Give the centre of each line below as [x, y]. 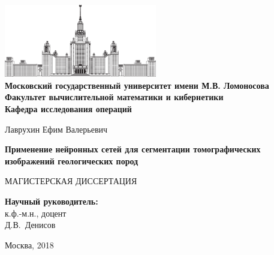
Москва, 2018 [29, 244]
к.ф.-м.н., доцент [36, 213]
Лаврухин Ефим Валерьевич [56, 129]
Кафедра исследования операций [68, 108]
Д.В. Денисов [30, 225]
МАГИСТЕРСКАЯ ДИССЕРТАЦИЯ [71, 181]
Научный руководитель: [52, 201]
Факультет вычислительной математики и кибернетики [114, 97]
